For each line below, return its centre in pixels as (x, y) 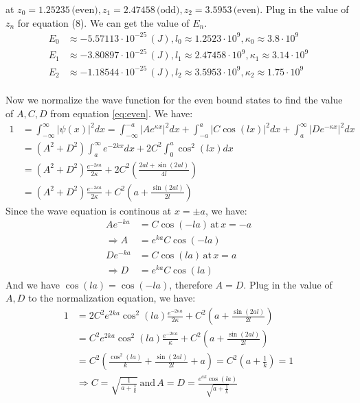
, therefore (191, 284)
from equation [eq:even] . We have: (122, 113)
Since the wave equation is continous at (89, 210)
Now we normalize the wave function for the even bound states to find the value (174, 100)
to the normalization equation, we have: (112, 298)
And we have (33, 284)
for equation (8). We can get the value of (103, 22)
